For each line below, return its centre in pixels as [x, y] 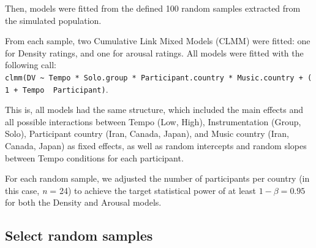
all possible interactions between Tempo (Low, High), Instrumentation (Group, [153, 121]
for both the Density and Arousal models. [83, 202]
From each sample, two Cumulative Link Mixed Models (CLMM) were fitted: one [158, 41]
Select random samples [79, 235]
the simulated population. [53, 20]
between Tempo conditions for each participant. [94, 157]
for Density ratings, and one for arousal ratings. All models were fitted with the [154, 52]
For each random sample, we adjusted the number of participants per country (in [157, 178]
